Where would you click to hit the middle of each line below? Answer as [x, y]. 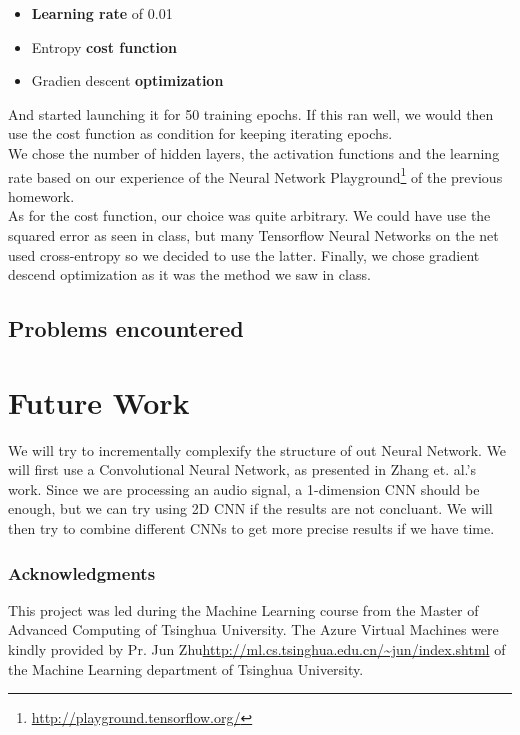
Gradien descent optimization [127, 80]
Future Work [99, 401]
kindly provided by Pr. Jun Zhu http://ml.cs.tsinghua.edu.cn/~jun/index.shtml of [257, 649]
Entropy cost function [104, 46]
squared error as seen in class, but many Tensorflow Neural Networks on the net [253, 235]
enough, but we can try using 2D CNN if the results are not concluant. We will [250, 508]
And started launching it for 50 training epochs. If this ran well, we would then [251, 113]
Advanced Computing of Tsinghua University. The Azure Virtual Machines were [253, 629]
